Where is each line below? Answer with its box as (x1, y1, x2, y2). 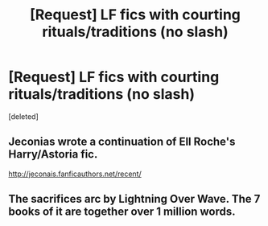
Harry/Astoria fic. (8, 147, 98, 162)
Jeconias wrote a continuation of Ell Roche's (8, 135, 236, 149)
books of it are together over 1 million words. (8, 205, 236, 219)
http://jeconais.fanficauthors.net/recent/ (8, 169, 142, 179)
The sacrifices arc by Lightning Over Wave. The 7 (8, 192, 261, 206)
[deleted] (8, 111, 39, 121)
